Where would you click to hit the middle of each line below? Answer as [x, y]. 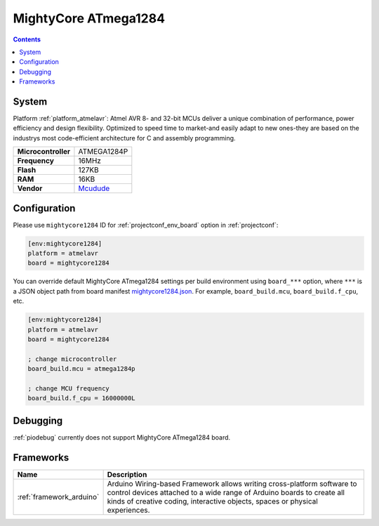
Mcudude [94, 188]
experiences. [128, 510]
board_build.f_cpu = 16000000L [82, 398]
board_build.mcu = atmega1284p [82, 369]
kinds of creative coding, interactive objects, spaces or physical [213, 501]
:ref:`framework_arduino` [58, 497]
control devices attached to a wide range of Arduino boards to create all [226, 492]
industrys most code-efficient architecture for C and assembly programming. [124, 138]
